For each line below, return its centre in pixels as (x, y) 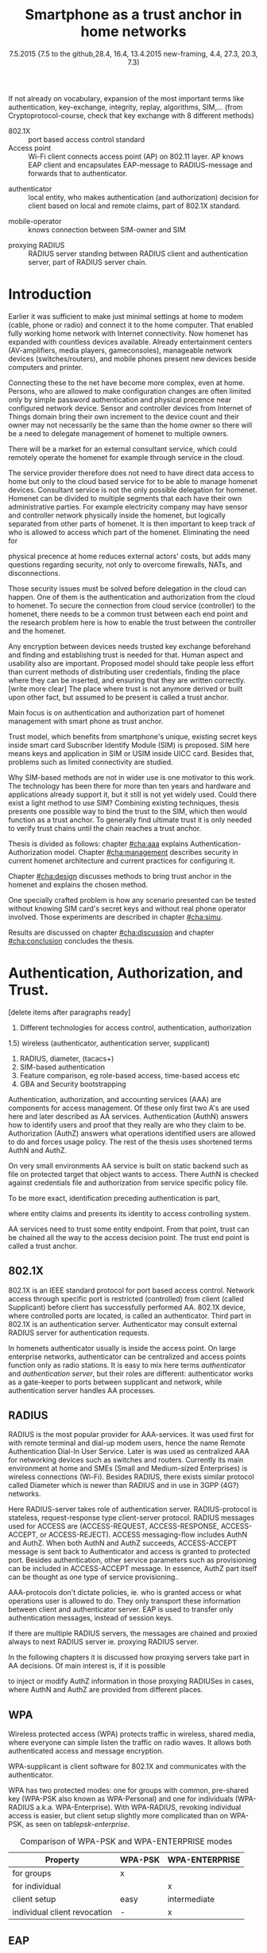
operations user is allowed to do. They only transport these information (124, 1601)
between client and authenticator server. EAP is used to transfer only (121, 1609)
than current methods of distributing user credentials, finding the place (124, 671)
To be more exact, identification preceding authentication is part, (114, 1198)
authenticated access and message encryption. (86, 1751)
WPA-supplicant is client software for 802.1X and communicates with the (127, 1766)
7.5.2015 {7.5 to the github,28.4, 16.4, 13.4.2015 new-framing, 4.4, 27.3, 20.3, (133, 53)
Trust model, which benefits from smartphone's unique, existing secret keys (133, 736)
